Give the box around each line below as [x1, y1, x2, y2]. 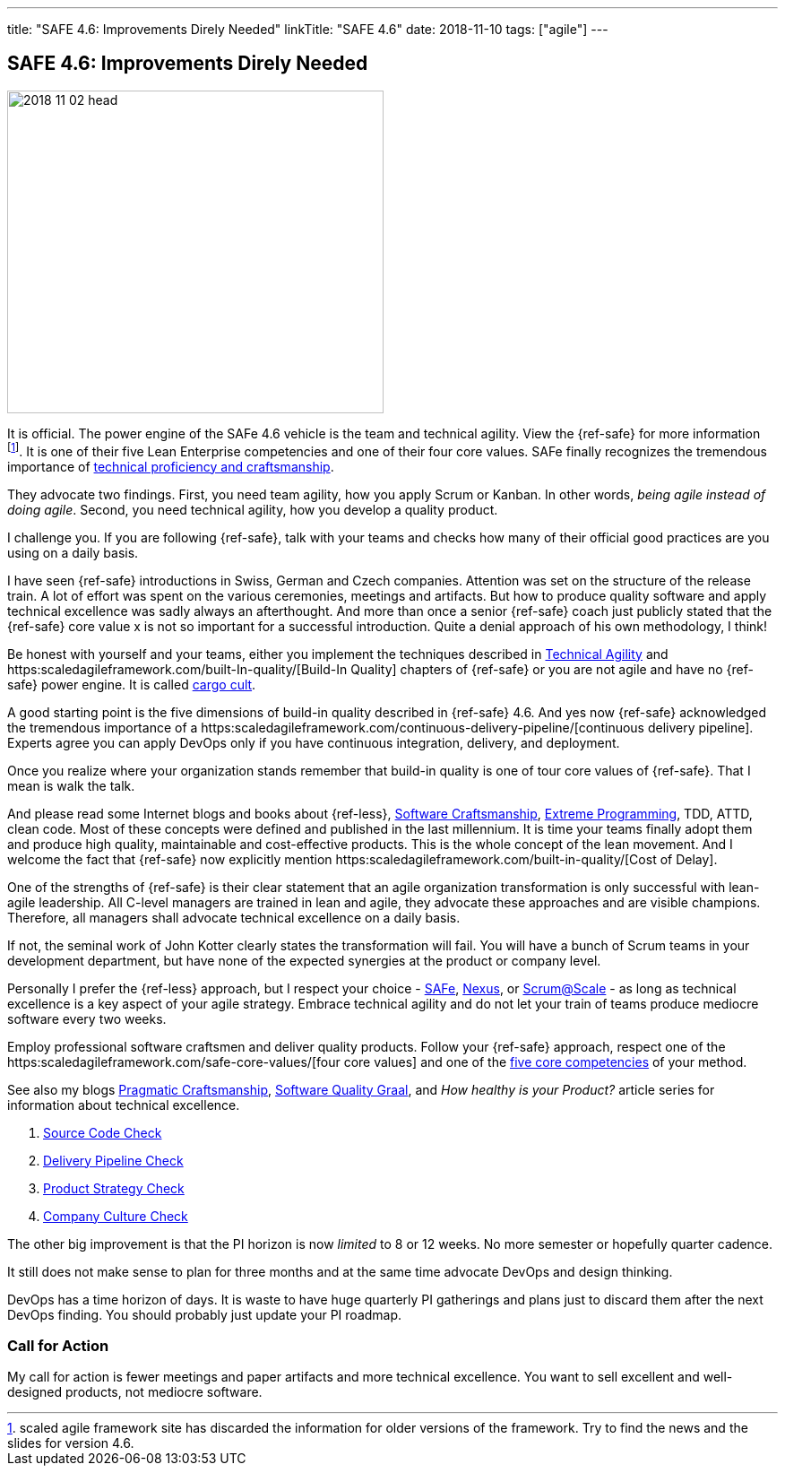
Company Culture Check [43, 1208, 188, 1224]
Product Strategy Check [43, 1180, 185, 1196]
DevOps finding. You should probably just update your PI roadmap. [7, 1306, 402, 1322]
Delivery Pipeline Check [43, 1152, 184, 1168]
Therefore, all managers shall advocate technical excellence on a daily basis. [7, 909, 461, 925]
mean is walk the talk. [7, 777, 135, 793]
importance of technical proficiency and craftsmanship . [7, 458, 334, 474]
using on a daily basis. [7, 544, 139, 560]
